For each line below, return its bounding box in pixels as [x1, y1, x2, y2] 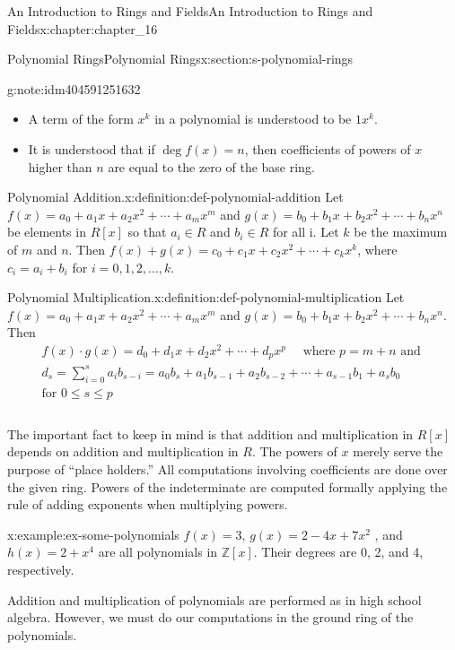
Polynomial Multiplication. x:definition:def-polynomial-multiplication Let [7, 288, 405, 307]
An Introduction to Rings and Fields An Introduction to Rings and [7, 2, 373, 20]
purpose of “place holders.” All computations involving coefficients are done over [7, 460, 448, 479]
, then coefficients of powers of [244, 139, 411, 158]
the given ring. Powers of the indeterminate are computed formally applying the [7, 477, 448, 496]
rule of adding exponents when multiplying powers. [7, 495, 288, 514]
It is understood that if [28, 139, 155, 158]
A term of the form [28, 109, 134, 128]
